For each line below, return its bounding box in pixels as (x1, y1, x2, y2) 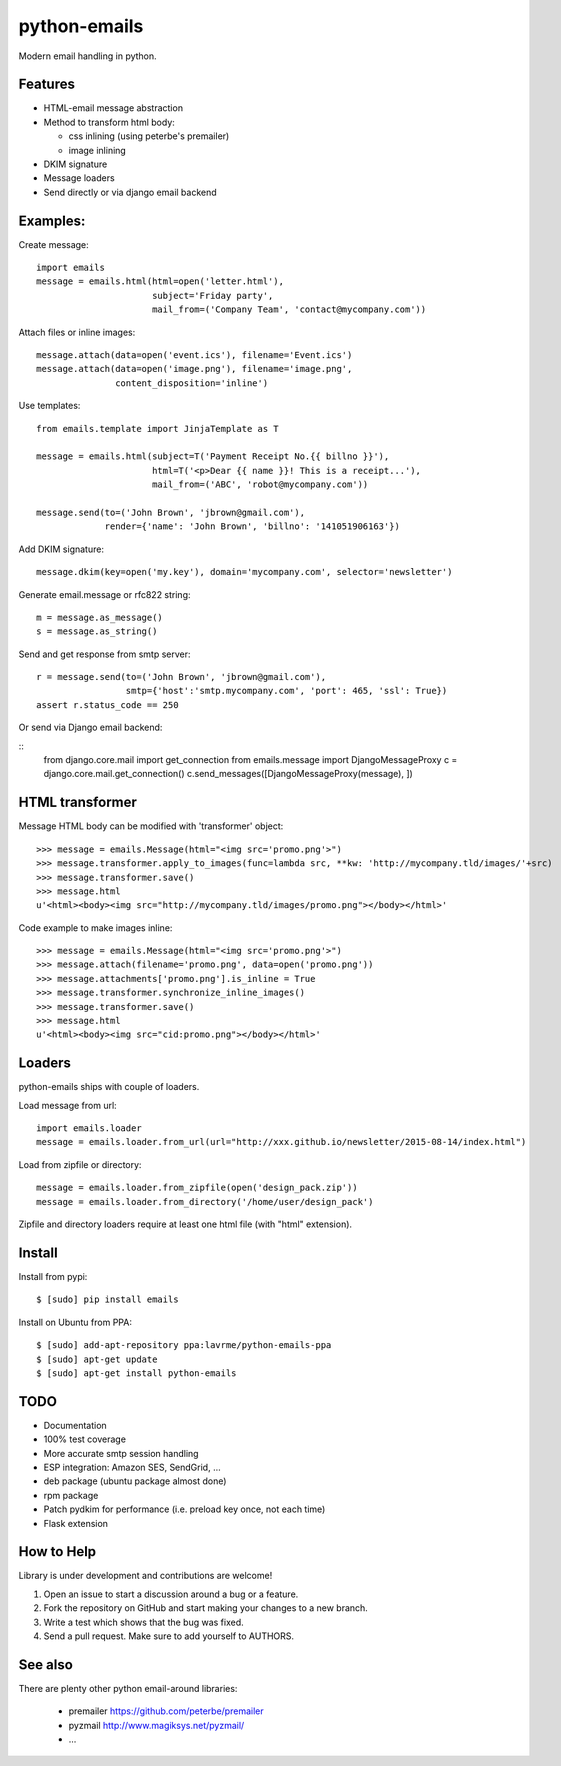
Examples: (18, 212, 86, 229)
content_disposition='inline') (115, 377, 269, 389)
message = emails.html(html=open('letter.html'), (36, 276, 285, 287)
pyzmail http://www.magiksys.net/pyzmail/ (68, 1719, 245, 1731)
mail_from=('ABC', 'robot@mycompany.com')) (151, 479, 369, 490)
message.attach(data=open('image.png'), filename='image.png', (36, 363, 353, 375)
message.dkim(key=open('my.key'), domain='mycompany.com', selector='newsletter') (36, 566, 453, 578)
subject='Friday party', (151, 290, 274, 301)
